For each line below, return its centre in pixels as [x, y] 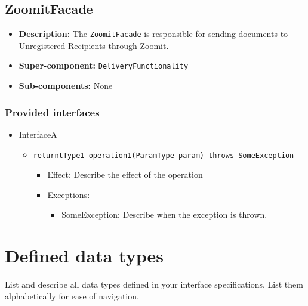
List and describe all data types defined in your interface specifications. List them [154, 284]
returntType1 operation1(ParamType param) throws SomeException [164, 155]
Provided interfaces [52, 112]
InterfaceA [38, 134]
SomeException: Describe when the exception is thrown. [164, 214]
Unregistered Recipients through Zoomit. [94, 45]
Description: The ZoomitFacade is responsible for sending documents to [153, 34]
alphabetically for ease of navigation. [72, 296]
